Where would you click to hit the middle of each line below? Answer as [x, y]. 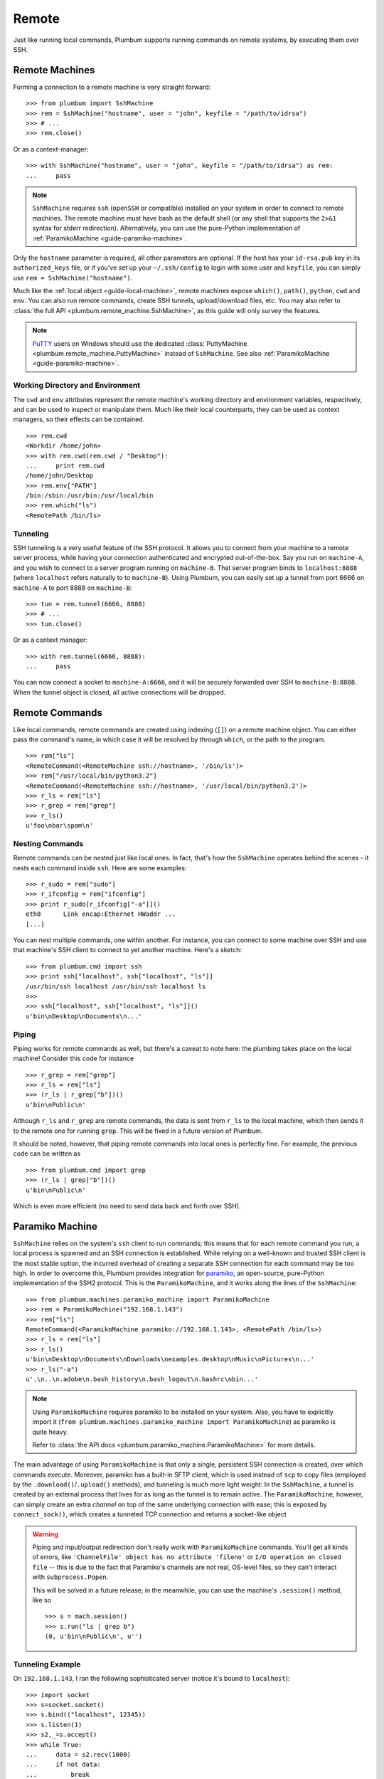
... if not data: [63, 1764]
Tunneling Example [47, 1664]
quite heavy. [50, 1432]
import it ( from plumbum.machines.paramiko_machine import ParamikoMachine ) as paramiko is [184, 1422]
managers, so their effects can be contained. [79, 419]
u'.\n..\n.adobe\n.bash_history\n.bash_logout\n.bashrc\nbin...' [142, 1379]
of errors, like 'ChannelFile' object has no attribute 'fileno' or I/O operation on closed [187, 1557]
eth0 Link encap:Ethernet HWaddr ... [101, 914]
